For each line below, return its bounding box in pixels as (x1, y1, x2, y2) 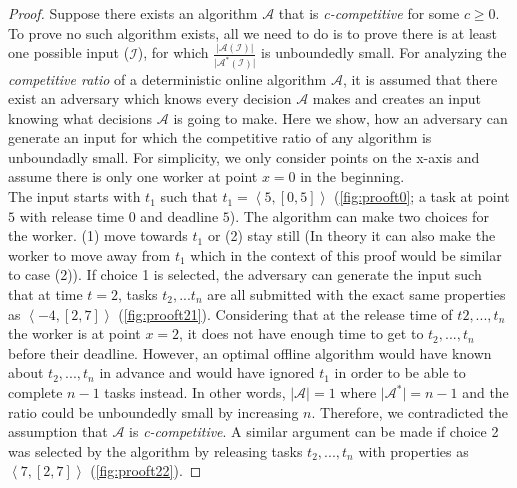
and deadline (140, 205, 219, 226)
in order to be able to (334, 362, 466, 383)
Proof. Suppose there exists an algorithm (8, 3, 258, 23)
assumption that (8, 421, 108, 442)
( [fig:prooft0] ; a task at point (334, 186, 510, 207)
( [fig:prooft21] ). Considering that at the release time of (118, 303, 453, 324)
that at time (8, 284, 83, 305)
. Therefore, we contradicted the (311, 401, 508, 422)
